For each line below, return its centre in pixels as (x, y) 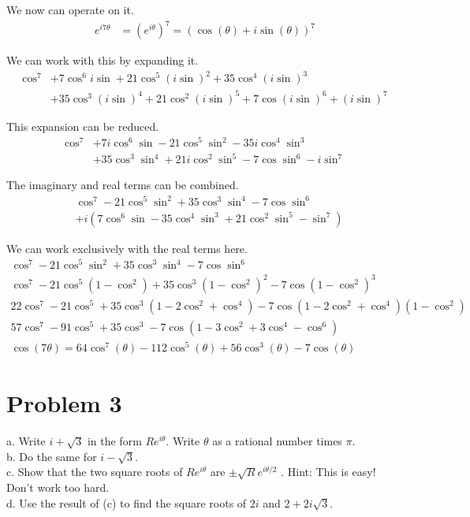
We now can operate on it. (70, 9)
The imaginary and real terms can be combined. (123, 185)
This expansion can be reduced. (83, 126)
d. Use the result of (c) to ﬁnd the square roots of (127, 502)
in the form (114, 441)
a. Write (26, 441)
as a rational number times (277, 441)
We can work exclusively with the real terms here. (127, 248)
